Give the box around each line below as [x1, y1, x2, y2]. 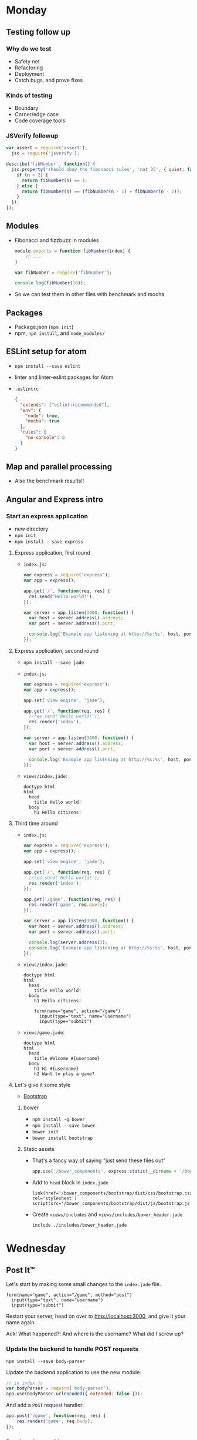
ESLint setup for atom [6, 347, 87, 357]
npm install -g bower [32, 1117, 85, 1123]
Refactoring [14, 64, 43, 71]
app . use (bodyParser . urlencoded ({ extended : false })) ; [6, 1391, 143, 1397]
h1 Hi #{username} [34, 1066, 79, 1072]
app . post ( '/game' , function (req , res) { [6, 1413, 107, 1419]
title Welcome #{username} [34, 1056, 100, 1062]
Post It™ [6, 1265, 35, 1275]
